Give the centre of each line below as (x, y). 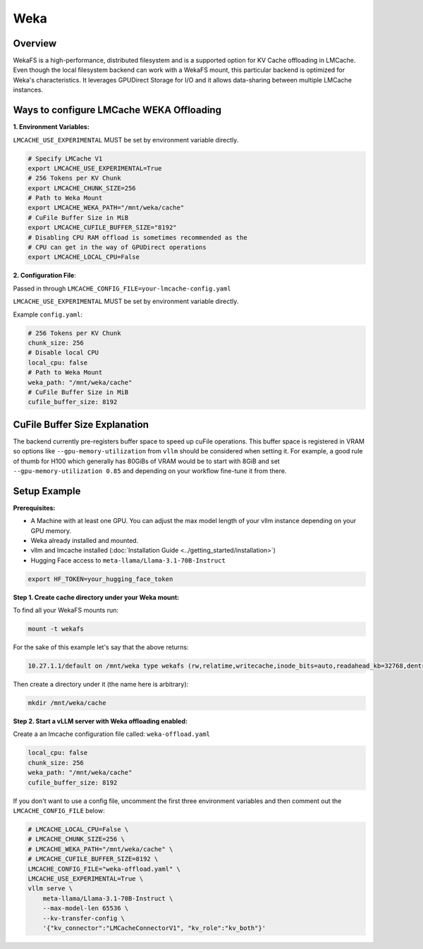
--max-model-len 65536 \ (86, 908)
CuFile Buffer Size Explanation (81, 424)
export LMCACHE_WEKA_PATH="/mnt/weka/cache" (106, 208)
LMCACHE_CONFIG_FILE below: (59, 811)
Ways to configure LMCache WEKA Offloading (117, 110)
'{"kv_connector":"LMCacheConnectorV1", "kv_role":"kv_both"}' (154, 928)
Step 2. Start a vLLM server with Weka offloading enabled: (100, 721)
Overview (35, 43)
